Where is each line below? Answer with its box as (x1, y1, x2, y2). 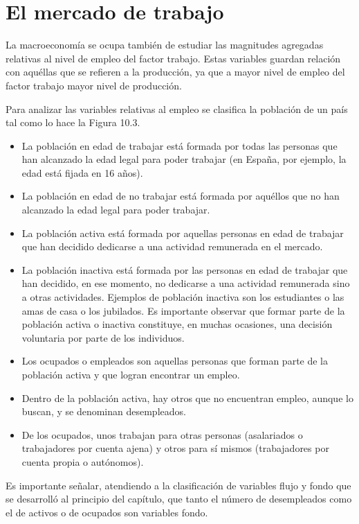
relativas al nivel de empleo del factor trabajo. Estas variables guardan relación (6, 51, 341, 65)
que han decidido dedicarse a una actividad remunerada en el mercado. (21, 239, 323, 254)
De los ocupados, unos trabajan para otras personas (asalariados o (21, 427, 303, 442)
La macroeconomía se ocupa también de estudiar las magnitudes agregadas (6, 37, 324, 52)
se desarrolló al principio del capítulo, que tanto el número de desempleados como (6, 491, 352, 506)
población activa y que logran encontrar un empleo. (21, 367, 240, 381)
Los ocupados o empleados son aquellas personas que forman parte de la (21, 353, 329, 368)
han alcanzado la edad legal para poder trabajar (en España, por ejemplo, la (21, 152, 347, 166)
